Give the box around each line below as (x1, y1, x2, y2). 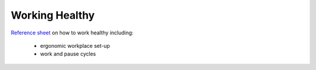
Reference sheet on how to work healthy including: (11, 29, 134, 36)
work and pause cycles (40, 50, 96, 58)
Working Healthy (11, 9, 95, 22)
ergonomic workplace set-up (40, 42, 111, 49)
